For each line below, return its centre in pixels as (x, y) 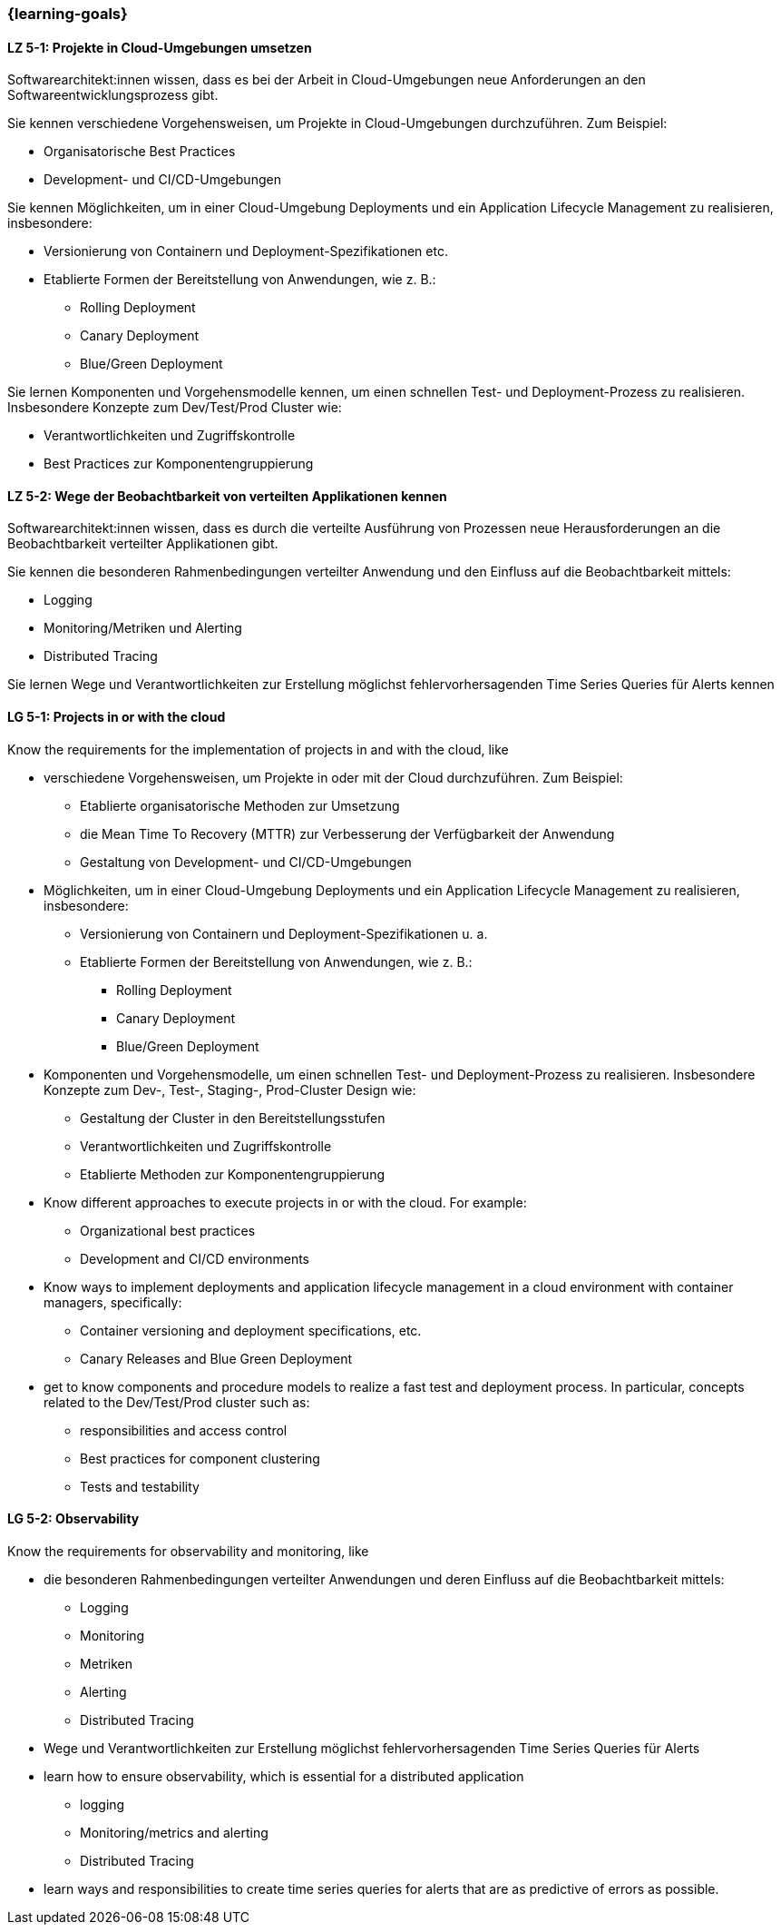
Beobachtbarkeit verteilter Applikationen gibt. (143, 544)
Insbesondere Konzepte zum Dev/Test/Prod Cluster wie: (175, 408)
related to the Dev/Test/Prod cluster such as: (177, 1402)
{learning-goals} (68, 14)
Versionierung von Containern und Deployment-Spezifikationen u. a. (284, 933)
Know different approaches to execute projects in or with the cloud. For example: (285, 1202)
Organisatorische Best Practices (140, 152)
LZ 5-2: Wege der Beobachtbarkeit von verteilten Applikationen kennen (227, 496)
